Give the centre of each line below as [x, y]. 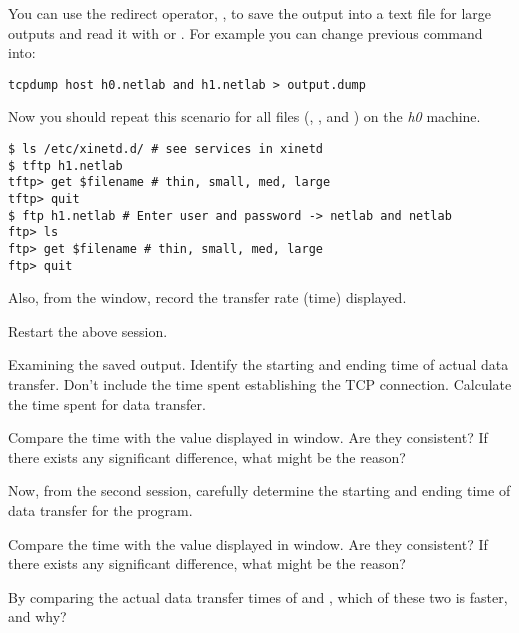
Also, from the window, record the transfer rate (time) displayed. [207, 297]
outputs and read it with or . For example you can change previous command [245, 32]
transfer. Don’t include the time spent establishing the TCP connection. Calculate [260, 384]
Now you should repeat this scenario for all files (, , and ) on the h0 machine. [244, 116]
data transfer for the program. [100, 510]
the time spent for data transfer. [107, 403]
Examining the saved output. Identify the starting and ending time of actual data [258, 364]
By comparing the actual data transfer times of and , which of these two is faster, [258, 596]
